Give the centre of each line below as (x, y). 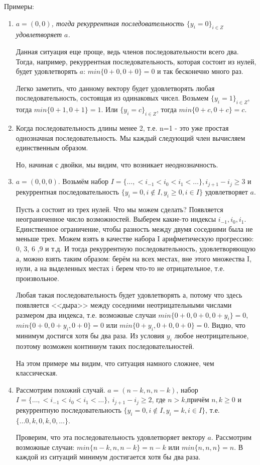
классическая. (37, 373)
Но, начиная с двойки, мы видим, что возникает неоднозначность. (117, 164)
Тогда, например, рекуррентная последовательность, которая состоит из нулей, (136, 61)
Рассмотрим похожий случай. (60, 389)
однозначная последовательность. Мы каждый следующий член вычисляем (131, 137)
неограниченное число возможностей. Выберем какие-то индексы (116, 219)
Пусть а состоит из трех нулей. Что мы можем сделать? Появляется (119, 209)
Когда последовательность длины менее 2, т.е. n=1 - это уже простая (122, 127)
